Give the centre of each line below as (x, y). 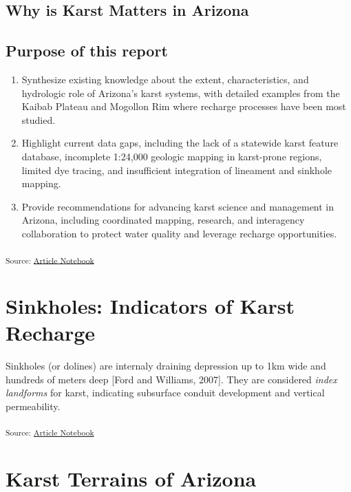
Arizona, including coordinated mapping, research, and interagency (163, 220)
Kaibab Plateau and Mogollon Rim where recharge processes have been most (184, 106)
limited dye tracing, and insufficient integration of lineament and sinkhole (177, 170)
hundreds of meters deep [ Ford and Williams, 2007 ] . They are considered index (171, 379)
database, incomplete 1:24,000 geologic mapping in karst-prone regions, (172, 156)
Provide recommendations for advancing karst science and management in (178, 206)
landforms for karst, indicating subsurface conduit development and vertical (165, 393)
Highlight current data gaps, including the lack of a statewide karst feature (180, 143)
